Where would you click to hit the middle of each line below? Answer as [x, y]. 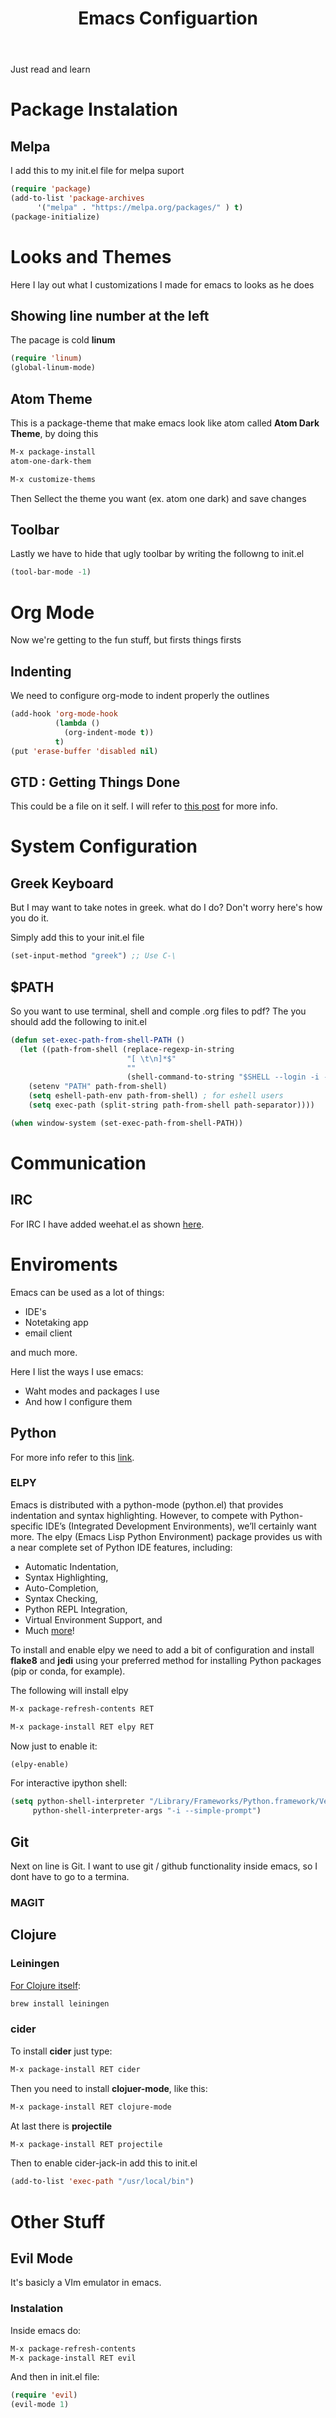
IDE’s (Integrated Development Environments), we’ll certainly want [181, 1526]
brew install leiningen [60, 2003]
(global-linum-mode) [53, 368]
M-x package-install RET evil [73, 2358]
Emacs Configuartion [168, 18]
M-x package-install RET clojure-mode [91, 2107]
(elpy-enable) [40, 1764]
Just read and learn [50, 69]
